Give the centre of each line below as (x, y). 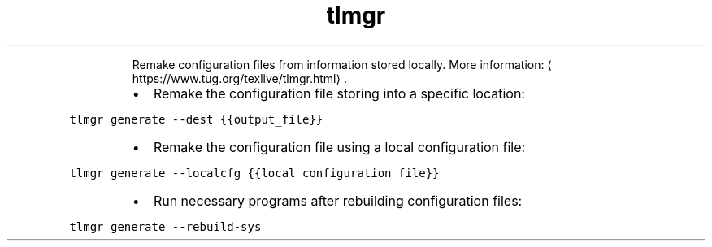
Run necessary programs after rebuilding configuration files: (338, 200)
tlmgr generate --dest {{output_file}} (196, 119)
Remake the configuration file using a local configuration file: (339, 147)
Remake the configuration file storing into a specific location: (339, 93)
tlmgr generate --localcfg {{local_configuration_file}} (254, 173)
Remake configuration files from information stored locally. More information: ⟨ (342, 64)
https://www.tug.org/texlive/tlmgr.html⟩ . (239, 78)
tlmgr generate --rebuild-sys (165, 226)
